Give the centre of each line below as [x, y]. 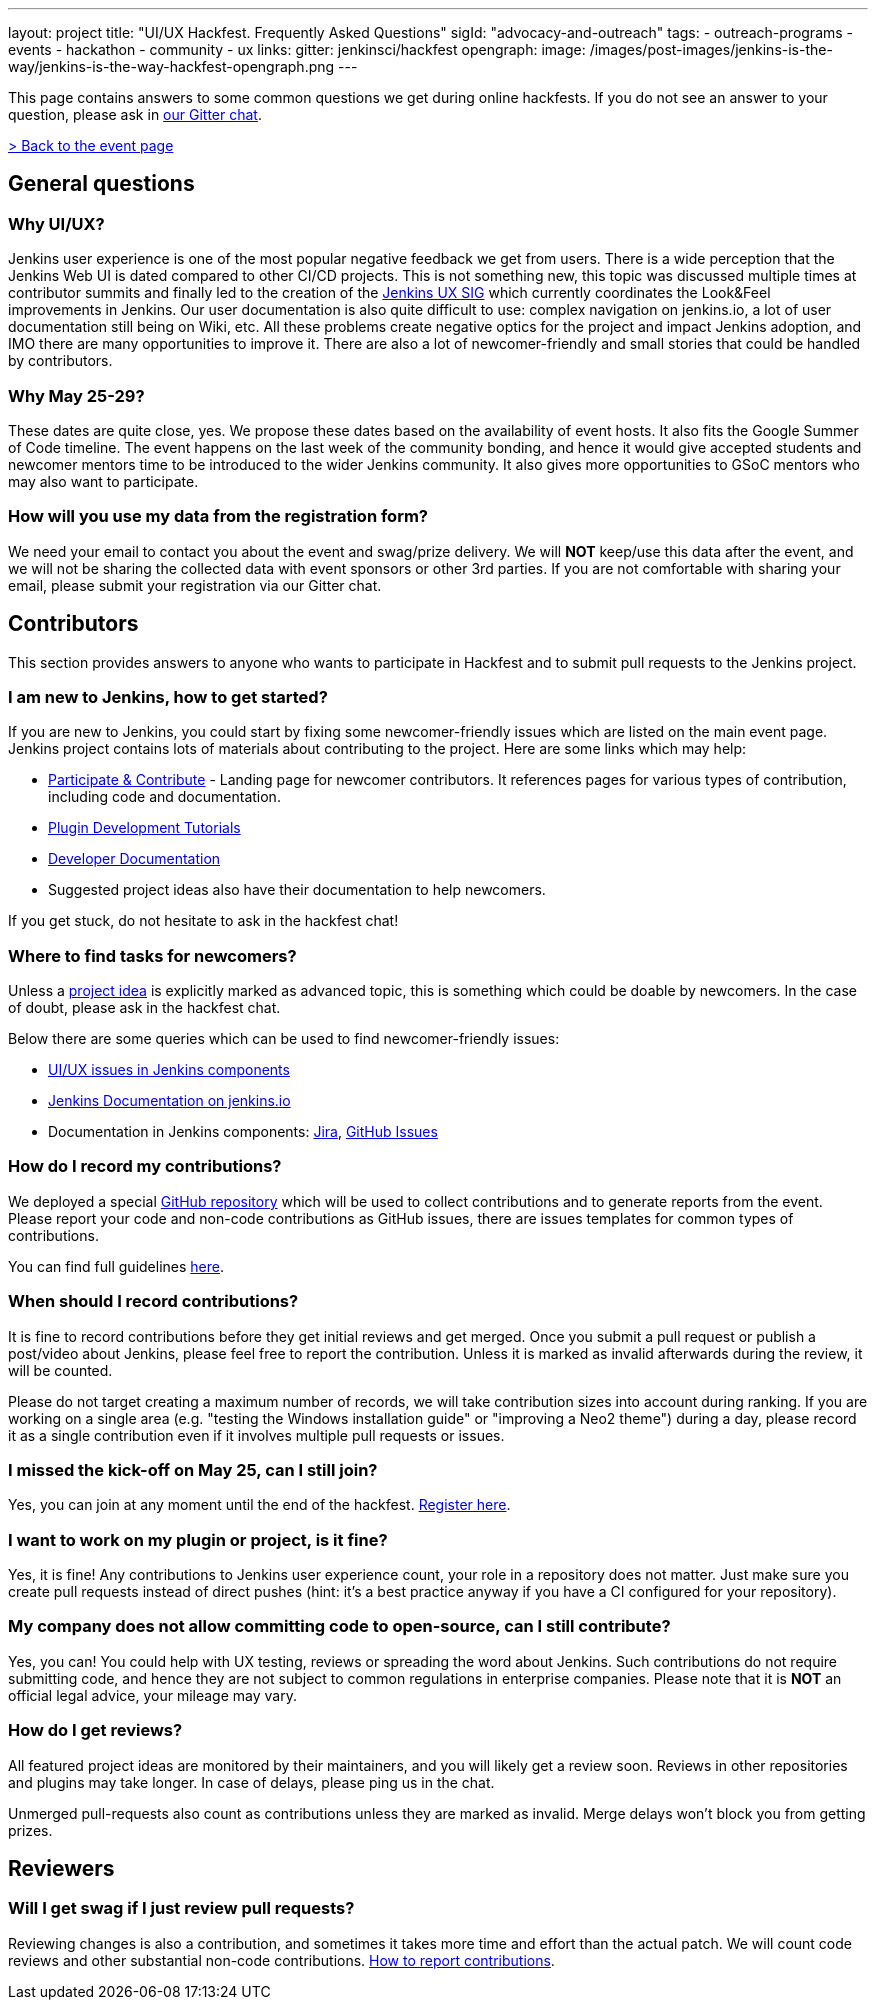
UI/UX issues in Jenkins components [169, 1070]
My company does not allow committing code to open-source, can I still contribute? [339, 1626]
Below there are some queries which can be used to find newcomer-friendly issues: [284, 1039]
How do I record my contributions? [145, 1166]
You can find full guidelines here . [116, 1266]
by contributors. [60, 361]
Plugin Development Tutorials [144, 828]
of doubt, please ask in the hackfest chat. [144, 1008]
